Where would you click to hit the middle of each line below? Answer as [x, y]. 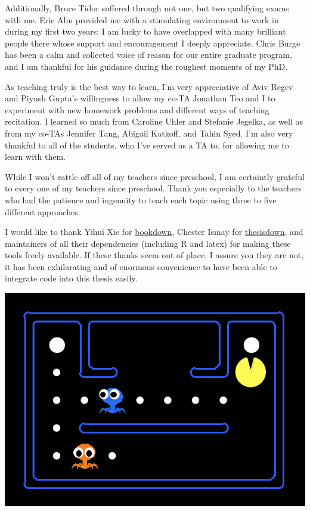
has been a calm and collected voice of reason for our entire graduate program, [148, 55]
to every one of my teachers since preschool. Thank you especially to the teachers [153, 188]
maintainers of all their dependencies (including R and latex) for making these [148, 243]
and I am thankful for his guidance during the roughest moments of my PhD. [146, 66]
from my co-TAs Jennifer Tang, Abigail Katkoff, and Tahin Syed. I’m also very [149, 133]
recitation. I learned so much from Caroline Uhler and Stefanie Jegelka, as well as [154, 121]
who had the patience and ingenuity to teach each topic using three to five [141, 199]
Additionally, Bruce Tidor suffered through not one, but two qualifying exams [147, 8]
